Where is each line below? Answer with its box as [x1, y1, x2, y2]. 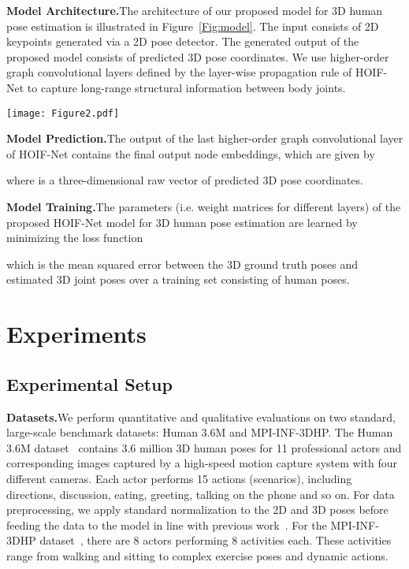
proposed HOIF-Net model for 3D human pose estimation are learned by [6, 214, 358, 230]
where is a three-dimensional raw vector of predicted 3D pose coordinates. [6, 172, 363, 188]
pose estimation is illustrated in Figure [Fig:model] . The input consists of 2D [6, 17, 379, 34]
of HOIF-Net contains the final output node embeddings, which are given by [6, 145, 375, 162]
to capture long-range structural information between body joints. [27, 79, 346, 95]
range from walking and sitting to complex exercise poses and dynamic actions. [6, 547, 389, 563]
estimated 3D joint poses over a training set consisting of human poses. [6, 271, 350, 288]
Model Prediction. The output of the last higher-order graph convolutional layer [6, 130, 403, 147]
